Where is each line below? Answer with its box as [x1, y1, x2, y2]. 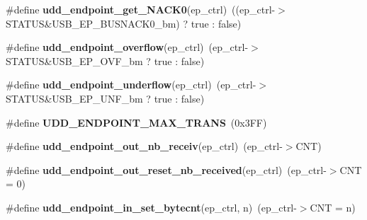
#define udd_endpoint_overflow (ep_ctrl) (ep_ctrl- [6, 40, 249, 54]
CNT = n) [310, 199, 356, 214]
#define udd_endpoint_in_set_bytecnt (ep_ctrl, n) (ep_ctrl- [6, 199, 297, 214]
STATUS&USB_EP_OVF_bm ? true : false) [6, 53, 205, 68]
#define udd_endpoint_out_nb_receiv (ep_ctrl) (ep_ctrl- [6, 139, 283, 154]
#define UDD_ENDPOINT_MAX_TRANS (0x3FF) [6, 115, 267, 129]
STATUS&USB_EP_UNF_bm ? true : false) [6, 91, 205, 105]
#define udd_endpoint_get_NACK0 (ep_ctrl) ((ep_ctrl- [6, 2, 276, 16]
